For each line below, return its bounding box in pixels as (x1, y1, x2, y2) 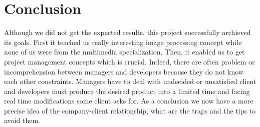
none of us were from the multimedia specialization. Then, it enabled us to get (4, 46, 245, 57)
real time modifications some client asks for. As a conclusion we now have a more (4, 95, 253, 106)
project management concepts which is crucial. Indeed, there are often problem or (4, 56, 255, 66)
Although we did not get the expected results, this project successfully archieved (4, 27, 251, 37)
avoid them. (4, 115, 40, 125)
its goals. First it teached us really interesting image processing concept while (4, 36, 242, 47)
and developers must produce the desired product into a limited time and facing (4, 85, 250, 96)
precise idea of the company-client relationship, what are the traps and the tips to (4, 105, 256, 115)
